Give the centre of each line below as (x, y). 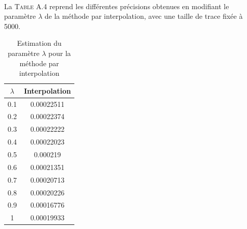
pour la (60, 53)
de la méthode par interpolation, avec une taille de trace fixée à (144, 16)
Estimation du (39, 43)
